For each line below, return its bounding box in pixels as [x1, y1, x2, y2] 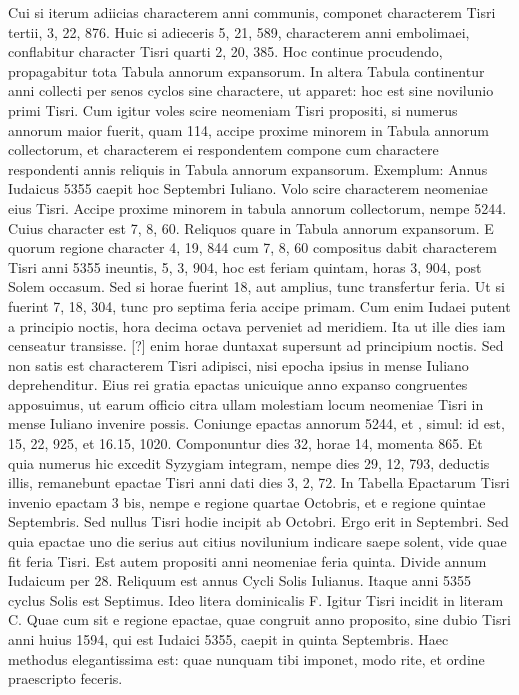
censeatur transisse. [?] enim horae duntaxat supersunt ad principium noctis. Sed [8, 335, 504, 356]
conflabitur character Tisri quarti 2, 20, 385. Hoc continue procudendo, [8, 41, 443, 62]
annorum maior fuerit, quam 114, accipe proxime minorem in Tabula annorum [8, 119, 489, 140]
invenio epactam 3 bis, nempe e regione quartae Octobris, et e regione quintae [8, 491, 486, 512]
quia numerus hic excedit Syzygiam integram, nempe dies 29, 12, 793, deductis [8, 452, 490, 473]
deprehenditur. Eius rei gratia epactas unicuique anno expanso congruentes [8, 374, 468, 395]
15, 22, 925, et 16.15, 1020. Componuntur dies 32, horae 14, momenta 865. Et [8, 433, 483, 454]
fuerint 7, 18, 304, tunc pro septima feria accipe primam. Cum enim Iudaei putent [8, 295, 511, 316]
